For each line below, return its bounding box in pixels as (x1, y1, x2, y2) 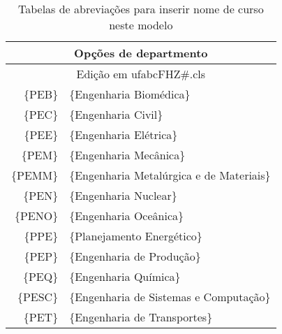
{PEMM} (11, 167, 59, 183)
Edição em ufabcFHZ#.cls (76, 66, 206, 82)
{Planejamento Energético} (69, 228, 202, 244)
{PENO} (14, 208, 59, 224)
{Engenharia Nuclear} (69, 187, 177, 203)
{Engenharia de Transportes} (69, 309, 213, 325)
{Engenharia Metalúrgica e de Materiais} (69, 167, 271, 183)
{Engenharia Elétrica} (69, 126, 178, 143)
